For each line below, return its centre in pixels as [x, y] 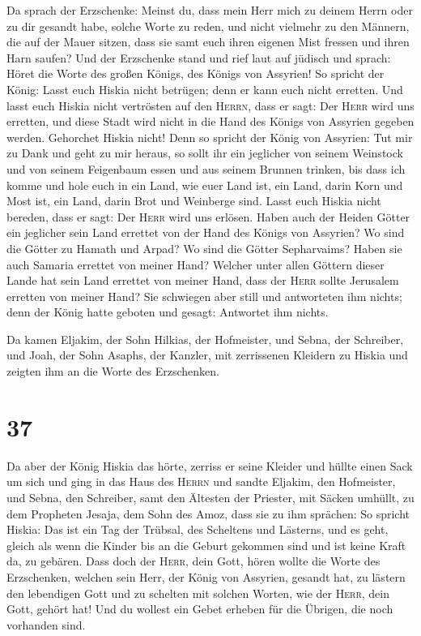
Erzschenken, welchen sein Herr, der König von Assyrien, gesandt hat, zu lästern [206, 576]
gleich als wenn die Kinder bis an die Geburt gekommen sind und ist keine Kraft [206, 545]
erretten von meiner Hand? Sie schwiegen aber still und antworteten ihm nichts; [204, 296]
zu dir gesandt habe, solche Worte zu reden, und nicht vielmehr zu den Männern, [208, 26]
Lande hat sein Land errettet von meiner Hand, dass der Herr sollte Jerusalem [203, 280]
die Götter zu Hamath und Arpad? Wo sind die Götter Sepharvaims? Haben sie [204, 248]
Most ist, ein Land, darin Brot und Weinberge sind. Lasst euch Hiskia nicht [194, 201]
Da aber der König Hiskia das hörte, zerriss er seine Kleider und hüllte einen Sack [210, 465]
